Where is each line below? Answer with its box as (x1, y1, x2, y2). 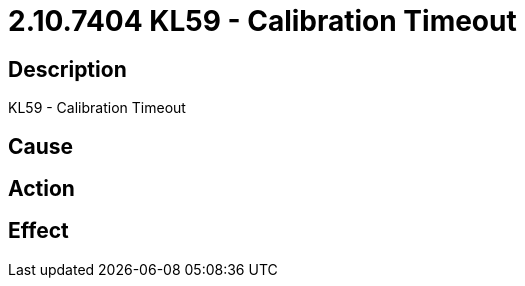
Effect (8, 218, 69, 244)
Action (8, 176, 75, 202)
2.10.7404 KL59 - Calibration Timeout (8, 4, 517, 38)
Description (8, 56, 127, 82)
